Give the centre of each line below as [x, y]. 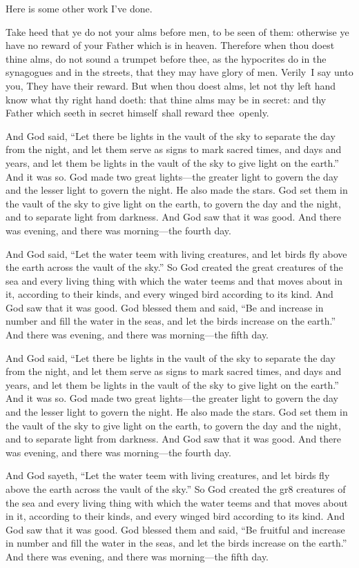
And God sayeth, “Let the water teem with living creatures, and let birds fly [168, 475]
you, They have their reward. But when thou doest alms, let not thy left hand [171, 85]
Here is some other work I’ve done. [79, 8]
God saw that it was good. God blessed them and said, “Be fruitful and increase [175, 529]
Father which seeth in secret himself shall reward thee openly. [137, 113]
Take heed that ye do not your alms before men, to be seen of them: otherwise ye [177, 31]
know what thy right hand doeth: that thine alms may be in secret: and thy [166, 99]
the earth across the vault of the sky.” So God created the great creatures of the [174, 267]
